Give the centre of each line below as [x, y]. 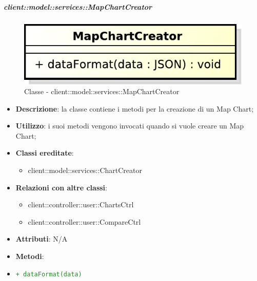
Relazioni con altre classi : [61, 187]
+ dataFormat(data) [49, 274]
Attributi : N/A [42, 239]
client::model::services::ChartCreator [85, 170]
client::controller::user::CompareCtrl [84, 221]
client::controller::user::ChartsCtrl [81, 204]
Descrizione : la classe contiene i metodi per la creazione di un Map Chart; [135, 108]
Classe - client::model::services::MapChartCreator [102, 91]
